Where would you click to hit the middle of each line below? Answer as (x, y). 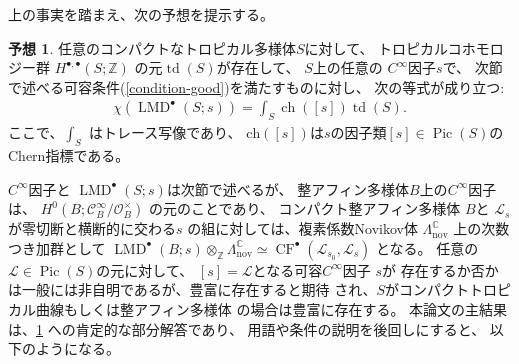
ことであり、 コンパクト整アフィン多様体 (325, 208)
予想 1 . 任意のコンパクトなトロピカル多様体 (152, 47)
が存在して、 (258, 67)
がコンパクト (426, 289)
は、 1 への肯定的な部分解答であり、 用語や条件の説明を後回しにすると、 (247, 328)
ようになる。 (77, 348)
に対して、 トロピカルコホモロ (404, 47)
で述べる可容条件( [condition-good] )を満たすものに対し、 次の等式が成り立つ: (256, 86)
